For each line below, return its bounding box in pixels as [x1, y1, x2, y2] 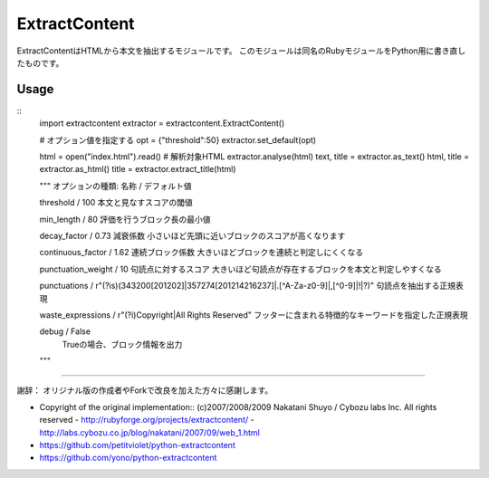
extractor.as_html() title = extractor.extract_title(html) [39, 164, 236, 175]
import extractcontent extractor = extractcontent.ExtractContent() [39, 118, 285, 129]
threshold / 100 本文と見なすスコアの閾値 [39, 197, 194, 208]
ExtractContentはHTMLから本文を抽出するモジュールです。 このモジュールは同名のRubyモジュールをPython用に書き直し [16, 45, 466, 56]
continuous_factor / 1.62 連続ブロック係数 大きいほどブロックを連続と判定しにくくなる [39, 247, 364, 258]
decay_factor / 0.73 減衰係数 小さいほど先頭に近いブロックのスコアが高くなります [39, 230, 346, 241]
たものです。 [16, 57, 64, 68]
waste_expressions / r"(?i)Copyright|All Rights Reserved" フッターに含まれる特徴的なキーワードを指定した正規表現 [39, 309, 468, 320]
